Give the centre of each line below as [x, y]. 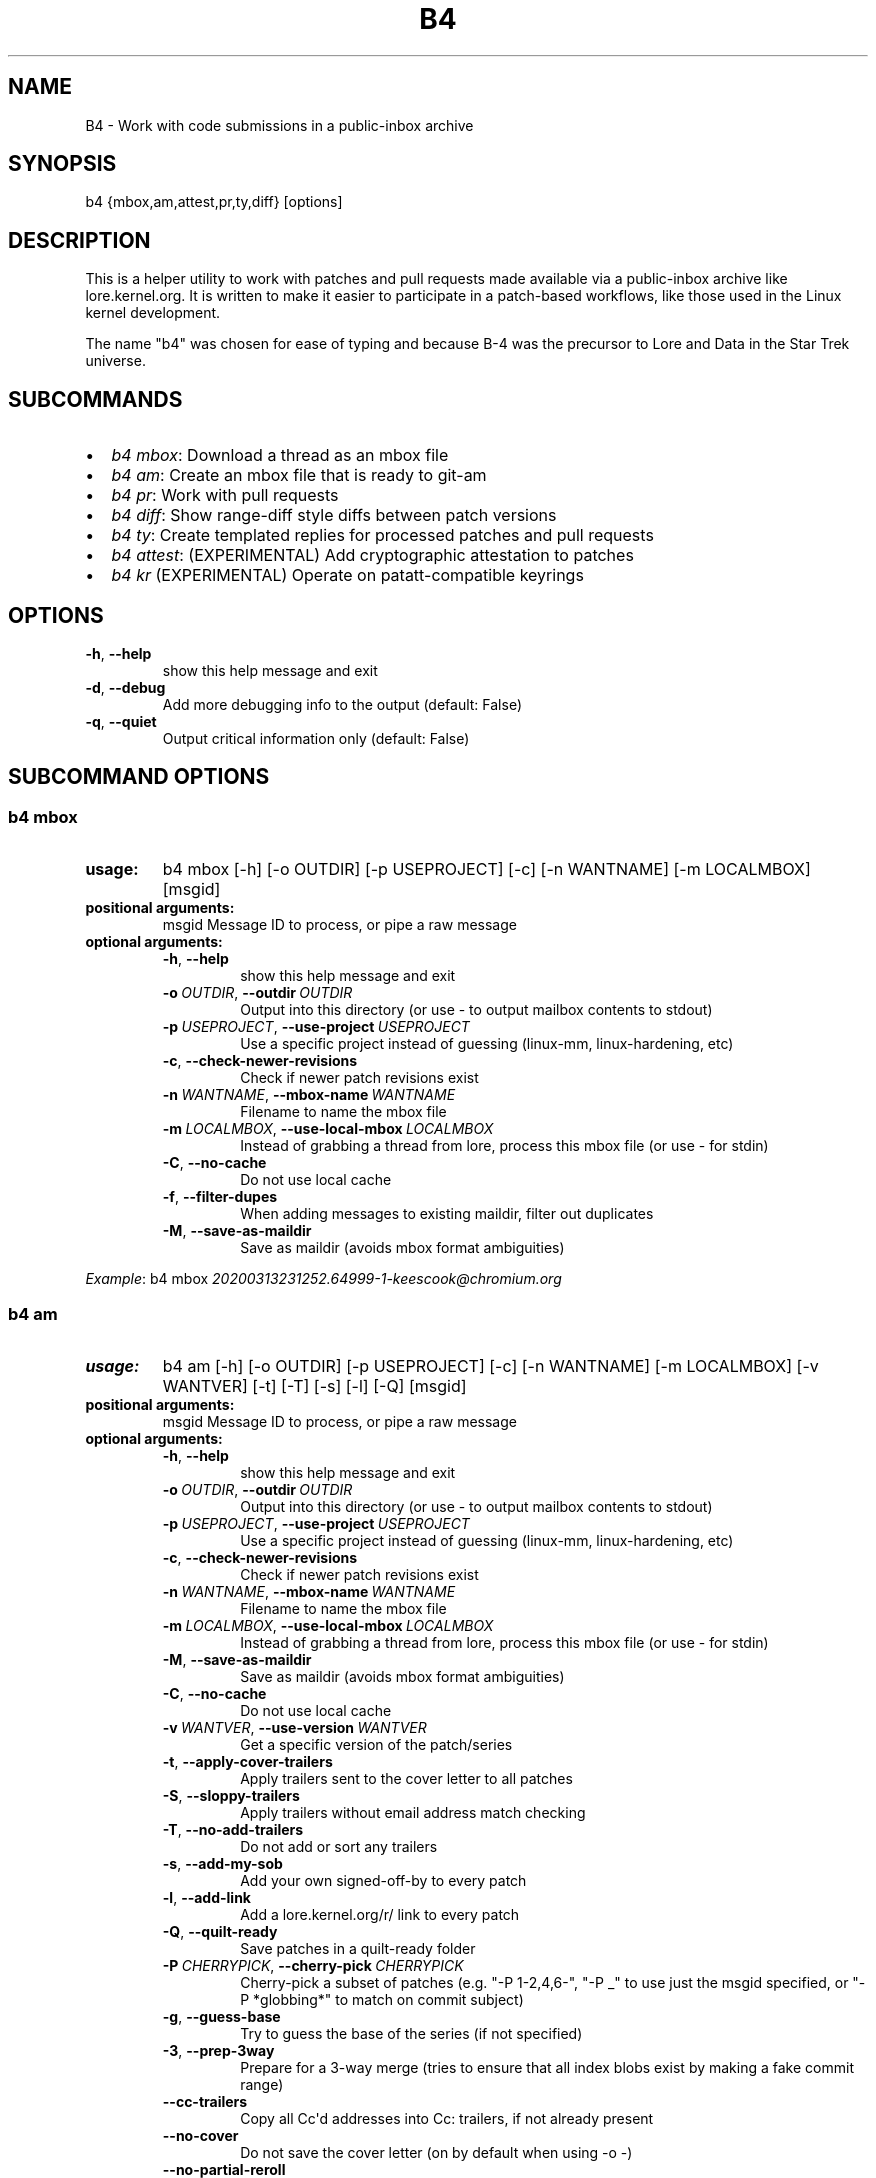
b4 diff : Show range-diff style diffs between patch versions [334, 515]
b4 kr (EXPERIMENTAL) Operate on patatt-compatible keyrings [347, 575]
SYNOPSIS [62, 164]
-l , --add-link [206, 1897]
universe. [115, 361]
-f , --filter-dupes [220, 1197]
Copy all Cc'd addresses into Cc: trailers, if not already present [447, 2118]
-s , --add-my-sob [222, 1863]
